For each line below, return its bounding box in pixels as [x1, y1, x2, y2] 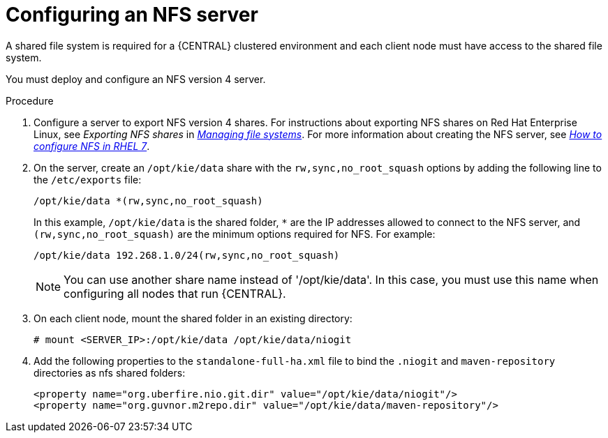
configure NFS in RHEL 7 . [34, 139, 150, 152]
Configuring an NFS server [6, 3, 258, 27]
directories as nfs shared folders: [34, 366, 186, 379]
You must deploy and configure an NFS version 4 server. [6, 73, 266, 85]
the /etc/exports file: [34, 173, 142, 186]
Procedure [6, 94, 54, 107]
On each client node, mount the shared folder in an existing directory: [34, 312, 353, 324]
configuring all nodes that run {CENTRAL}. [64, 286, 286, 301]
